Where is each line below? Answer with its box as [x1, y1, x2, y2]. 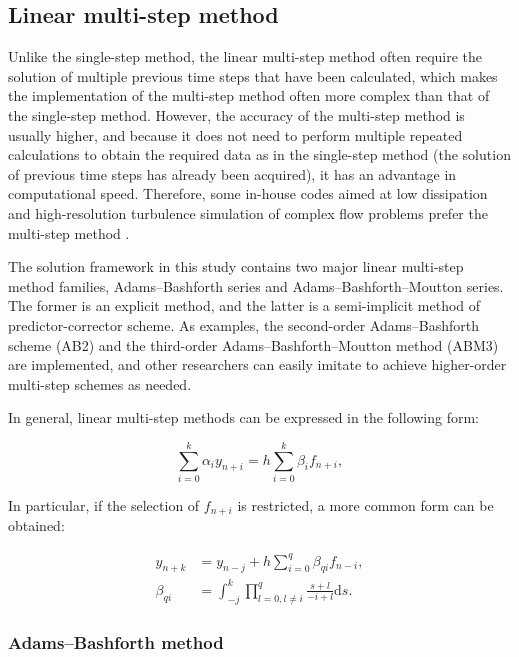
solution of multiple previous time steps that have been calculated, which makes [8, 65, 498, 86]
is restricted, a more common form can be [237, 495, 494, 516]
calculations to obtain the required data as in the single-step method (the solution [8, 144, 511, 165]
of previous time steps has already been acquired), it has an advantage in [8, 163, 457, 184]
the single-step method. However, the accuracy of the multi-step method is [8, 104, 465, 125]
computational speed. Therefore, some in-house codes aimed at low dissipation [8, 183, 488, 204]
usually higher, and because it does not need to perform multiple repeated [8, 124, 463, 145]
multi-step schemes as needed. [8, 373, 192, 394]
